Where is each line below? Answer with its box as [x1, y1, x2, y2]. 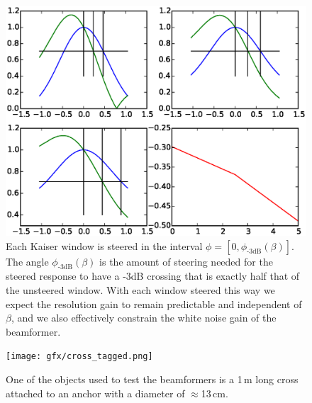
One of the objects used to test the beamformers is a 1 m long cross [6, 372, 299, 387]
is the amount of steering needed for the [99, 254, 273, 268]
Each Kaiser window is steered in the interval [6, 238, 203, 253]
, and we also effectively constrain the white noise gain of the [11, 310, 277, 325]
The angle [6, 254, 49, 268]
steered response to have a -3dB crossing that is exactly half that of [6, 268, 300, 283]
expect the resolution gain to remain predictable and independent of [6, 296, 302, 311]
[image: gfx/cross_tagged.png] [6, 351, 153, 362]
